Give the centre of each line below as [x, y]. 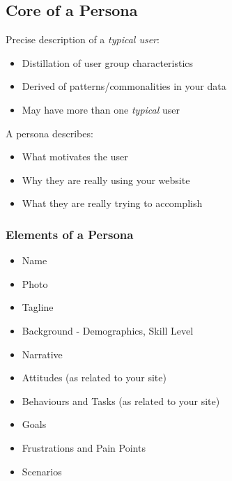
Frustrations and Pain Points [84, 447]
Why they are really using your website [106, 180]
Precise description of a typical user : [83, 39]
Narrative [42, 354]
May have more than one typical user [101, 109]
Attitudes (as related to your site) [94, 377]
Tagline [38, 307]
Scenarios [42, 471]
